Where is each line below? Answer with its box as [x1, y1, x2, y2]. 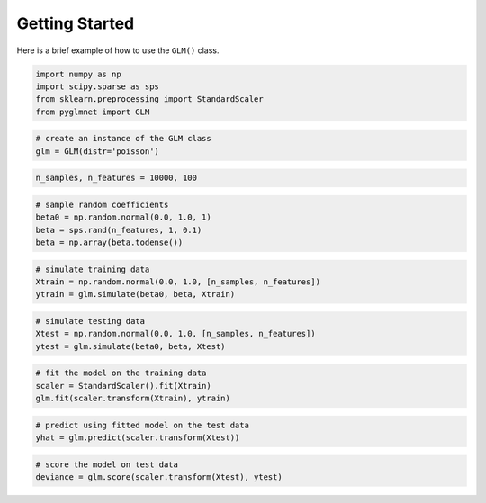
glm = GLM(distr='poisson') [35, 146, 159, 157]
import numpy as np [35, 68, 121, 79]
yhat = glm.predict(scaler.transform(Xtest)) [35, 433, 240, 443]
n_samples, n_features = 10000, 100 [35, 173, 198, 184]
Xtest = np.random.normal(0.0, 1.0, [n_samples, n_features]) [35, 328, 316, 339]
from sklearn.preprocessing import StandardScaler [35, 94, 265, 104]
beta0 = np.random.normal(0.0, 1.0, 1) [35, 212, 211, 222]
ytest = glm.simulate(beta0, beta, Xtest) [35, 341, 226, 351]
